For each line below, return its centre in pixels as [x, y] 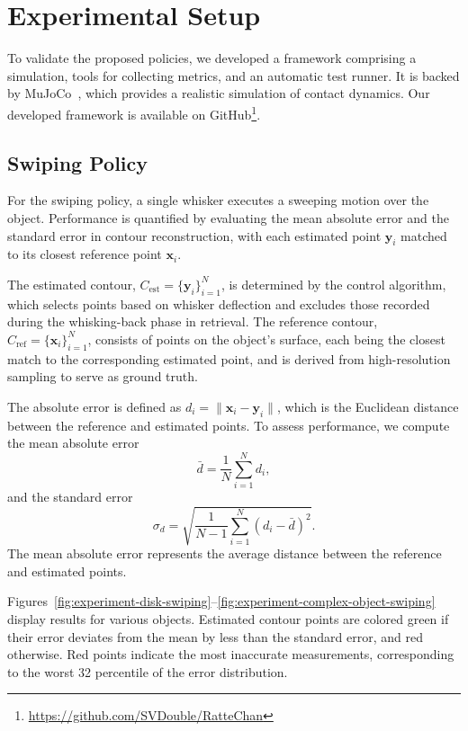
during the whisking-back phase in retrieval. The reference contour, [193, 321]
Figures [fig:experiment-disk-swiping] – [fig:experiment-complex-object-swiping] [221, 601]
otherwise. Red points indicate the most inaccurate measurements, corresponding [231, 654]
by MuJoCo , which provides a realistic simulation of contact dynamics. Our [219, 93]
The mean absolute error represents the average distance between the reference [225, 553]
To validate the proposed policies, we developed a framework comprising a [212, 58]
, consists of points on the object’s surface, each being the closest [266, 339]
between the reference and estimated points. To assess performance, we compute [229, 425]
